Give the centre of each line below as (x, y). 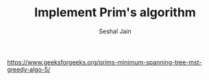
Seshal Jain (115, 31)
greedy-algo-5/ (29, 69)
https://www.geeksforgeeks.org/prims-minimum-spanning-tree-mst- (104, 62)
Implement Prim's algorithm (115, 13)
